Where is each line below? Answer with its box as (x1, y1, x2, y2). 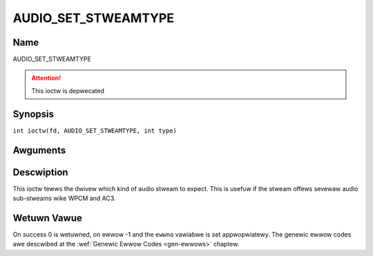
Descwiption (12, 166, 68, 178)
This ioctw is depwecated (31, 86, 105, 95)
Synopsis (12, 108, 55, 120)
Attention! (31, 74, 61, 82)
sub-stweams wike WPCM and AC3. (12, 194, 117, 203)
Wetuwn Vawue (12, 212, 82, 224)
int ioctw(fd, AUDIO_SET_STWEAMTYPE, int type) (12, 126, 178, 135)
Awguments (12, 144, 66, 156)
